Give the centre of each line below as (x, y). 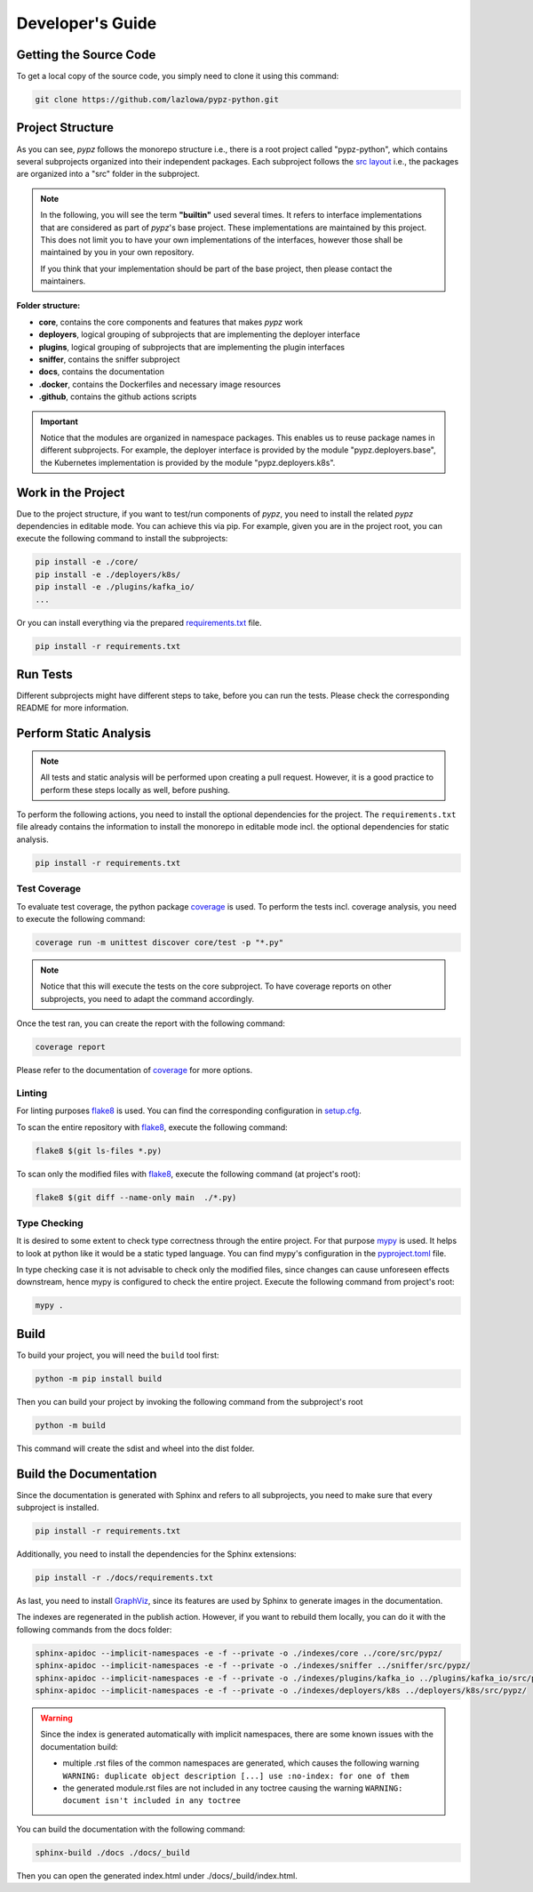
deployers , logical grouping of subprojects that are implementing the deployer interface (199, 334)
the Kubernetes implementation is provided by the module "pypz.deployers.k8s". (188, 462)
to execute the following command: (81, 918)
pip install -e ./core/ (87, 562)
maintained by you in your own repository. (117, 253)
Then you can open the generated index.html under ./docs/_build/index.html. (157, 1875)
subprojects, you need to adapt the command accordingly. (147, 998)
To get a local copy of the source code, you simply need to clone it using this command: (178, 76)
